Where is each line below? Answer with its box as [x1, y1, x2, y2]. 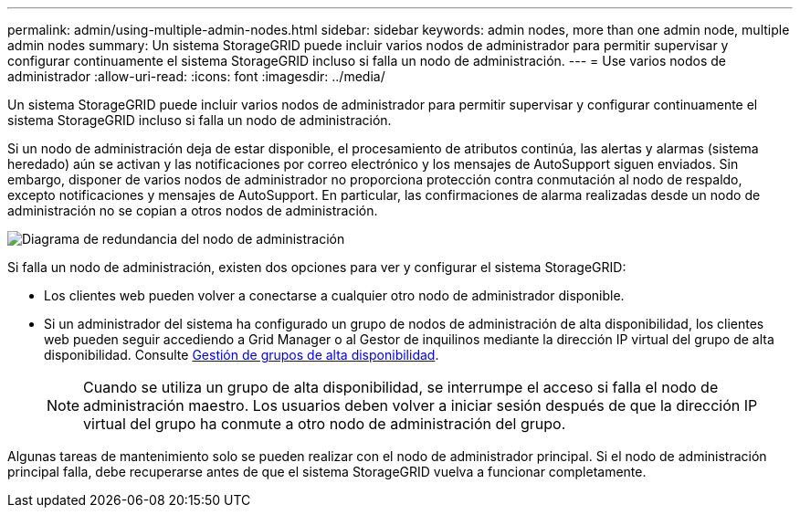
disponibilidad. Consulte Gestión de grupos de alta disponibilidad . [44, 347, 439, 363]
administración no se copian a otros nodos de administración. [7, 203, 378, 218]
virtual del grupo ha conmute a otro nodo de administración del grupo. [83, 415, 566, 433]
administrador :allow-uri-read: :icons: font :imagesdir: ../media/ [7, 68, 385, 84]
